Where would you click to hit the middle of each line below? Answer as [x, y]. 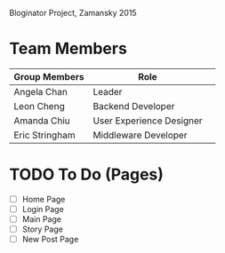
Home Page [44, 199]
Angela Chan [41, 91]
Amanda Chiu [42, 121]
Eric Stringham [44, 135]
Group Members [49, 76]
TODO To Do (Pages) [87, 174]
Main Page [42, 219]
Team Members [68, 49]
